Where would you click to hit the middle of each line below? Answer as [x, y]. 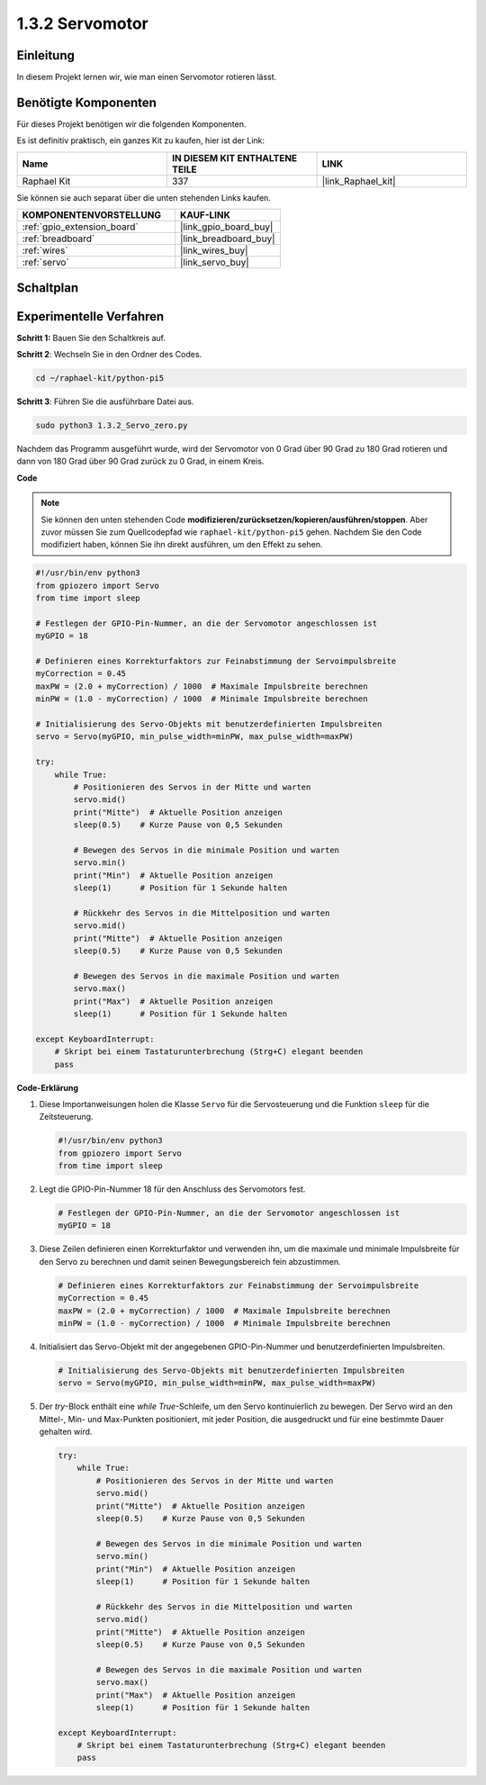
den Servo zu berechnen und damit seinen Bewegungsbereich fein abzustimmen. [190, 1261]
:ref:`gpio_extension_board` [80, 227]
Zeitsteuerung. [66, 1117]
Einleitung [46, 55]
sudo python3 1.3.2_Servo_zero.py [112, 426]
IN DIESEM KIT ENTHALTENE [235, 158]
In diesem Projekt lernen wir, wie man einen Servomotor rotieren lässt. [147, 77]
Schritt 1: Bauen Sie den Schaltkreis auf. [91, 338]
